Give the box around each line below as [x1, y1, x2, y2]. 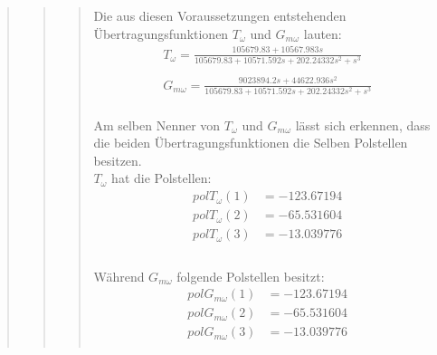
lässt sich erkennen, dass [295, 115, 431, 134]
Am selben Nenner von [93, 115, 221, 134]
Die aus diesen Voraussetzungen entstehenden [93, 6, 347, 24]
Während [93, 266, 145, 285]
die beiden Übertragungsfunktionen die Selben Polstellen [93, 133, 408, 152]
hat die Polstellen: [111, 168, 212, 187]
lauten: [303, 24, 342, 43]
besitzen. [93, 150, 142, 169]
